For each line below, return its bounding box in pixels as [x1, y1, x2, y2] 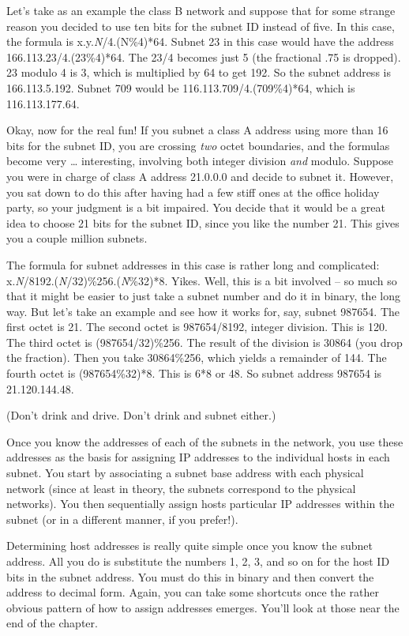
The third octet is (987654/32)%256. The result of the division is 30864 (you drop [6, 333, 403, 350]
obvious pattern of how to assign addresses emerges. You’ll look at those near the [6, 599, 400, 615]
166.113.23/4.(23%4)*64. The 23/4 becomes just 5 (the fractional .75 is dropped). [6, 48, 401, 65]
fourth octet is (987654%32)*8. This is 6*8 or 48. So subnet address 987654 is [6, 365, 382, 382]
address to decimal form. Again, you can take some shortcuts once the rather [6, 584, 379, 600]
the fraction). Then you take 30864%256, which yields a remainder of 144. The [6, 349, 387, 366]
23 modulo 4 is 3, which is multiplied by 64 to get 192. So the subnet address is [6, 64, 391, 81]
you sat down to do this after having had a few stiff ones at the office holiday [6, 183, 380, 200]
